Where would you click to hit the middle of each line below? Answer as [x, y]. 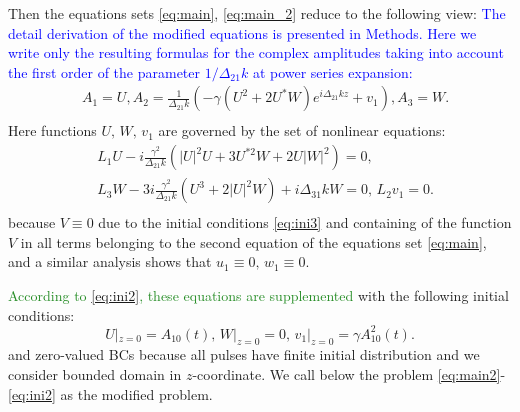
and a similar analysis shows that [110, 261]
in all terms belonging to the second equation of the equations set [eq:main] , [253, 241]
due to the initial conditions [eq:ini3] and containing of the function [305, 222]
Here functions [52, 130]
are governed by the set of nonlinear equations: [302, 130]
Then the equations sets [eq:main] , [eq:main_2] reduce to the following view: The [257, 13]
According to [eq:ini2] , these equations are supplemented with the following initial [258, 294]
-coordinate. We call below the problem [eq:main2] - [349, 373]
